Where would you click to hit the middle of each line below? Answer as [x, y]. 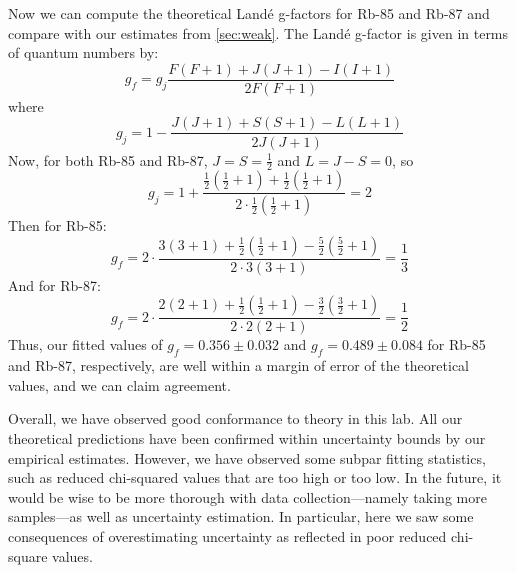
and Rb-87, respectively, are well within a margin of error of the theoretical [238, 365]
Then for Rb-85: [57, 225]
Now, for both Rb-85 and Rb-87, [108, 159]
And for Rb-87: [54, 284]
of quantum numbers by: [83, 52]
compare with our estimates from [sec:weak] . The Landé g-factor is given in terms [258, 32]
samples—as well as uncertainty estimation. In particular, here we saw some [241, 516]
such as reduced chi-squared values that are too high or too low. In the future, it [255, 477]
